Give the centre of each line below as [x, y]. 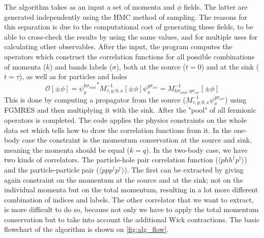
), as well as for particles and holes [73, 76]
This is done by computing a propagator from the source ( [95, 99]
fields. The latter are [216, 7]
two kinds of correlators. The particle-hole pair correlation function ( [111, 160]
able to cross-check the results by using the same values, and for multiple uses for [131, 36]
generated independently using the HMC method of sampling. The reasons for [126, 16]
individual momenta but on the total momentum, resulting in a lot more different [131, 190]
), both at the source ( [151, 66]
